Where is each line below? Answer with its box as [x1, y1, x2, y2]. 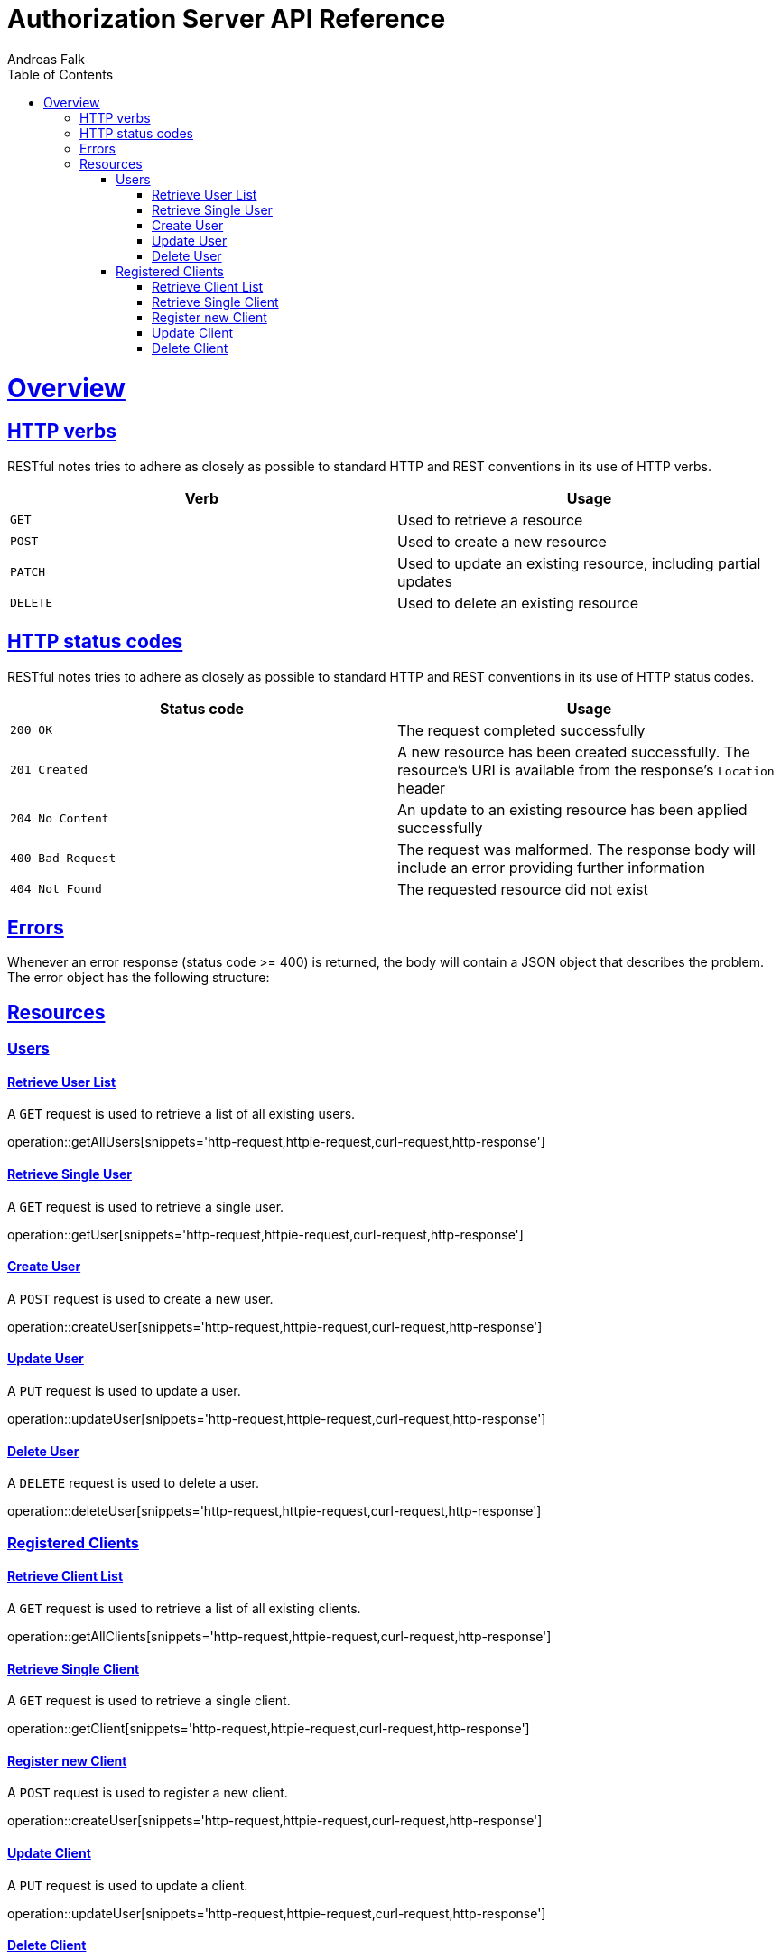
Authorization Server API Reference [7, 4, 446, 34]
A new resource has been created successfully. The [397, 742, 750, 761]
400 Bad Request [10, 851, 116, 866]
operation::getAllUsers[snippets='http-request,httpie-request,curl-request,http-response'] [7, 1134, 545, 1150]
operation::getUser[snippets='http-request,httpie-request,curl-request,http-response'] [7, 1226, 524, 1242]
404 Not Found [10, 882, 102, 896]
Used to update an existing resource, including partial [397, 553, 761, 572]
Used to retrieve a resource [397, 510, 583, 529]
